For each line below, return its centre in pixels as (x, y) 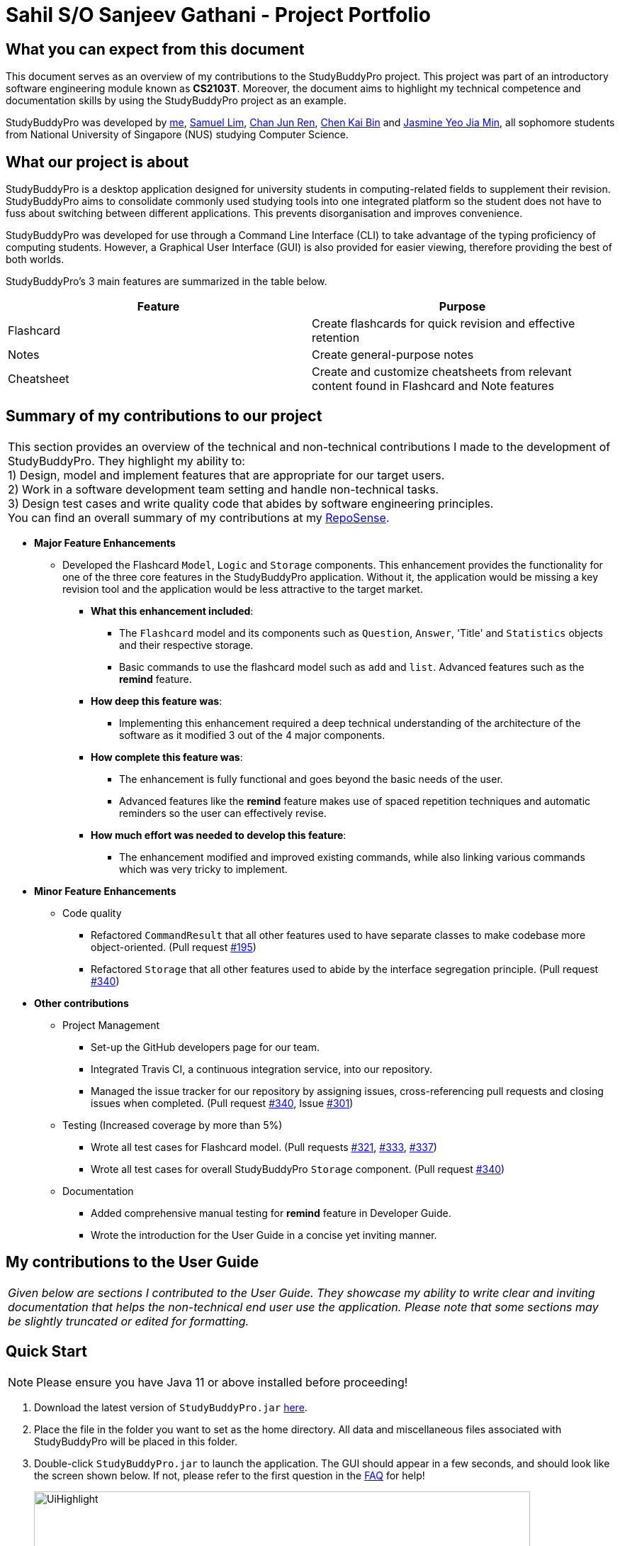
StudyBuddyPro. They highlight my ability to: (126, 461)
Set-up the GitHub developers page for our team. (205, 1047)
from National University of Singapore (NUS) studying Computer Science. (177, 135)
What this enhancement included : (172, 611)
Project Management (111, 1025)
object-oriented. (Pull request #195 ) (174, 947)
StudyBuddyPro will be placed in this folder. (136, 1441)
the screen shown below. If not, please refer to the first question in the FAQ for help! (230, 1475)
